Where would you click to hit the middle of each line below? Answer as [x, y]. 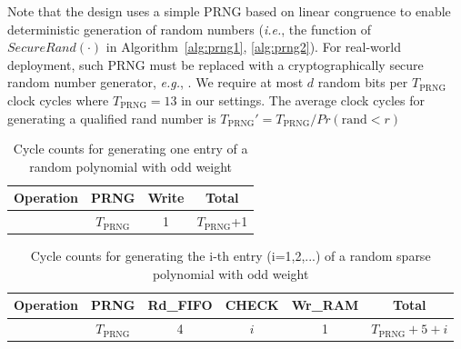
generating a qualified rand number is [112, 118]
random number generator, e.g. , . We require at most [155, 82]
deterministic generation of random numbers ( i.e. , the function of [190, 29]
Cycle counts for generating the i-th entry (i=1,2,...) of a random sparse [230, 256]
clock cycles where [58, 100]
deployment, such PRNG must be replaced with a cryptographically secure [215, 64]
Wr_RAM [325, 305]
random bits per [363, 82]
